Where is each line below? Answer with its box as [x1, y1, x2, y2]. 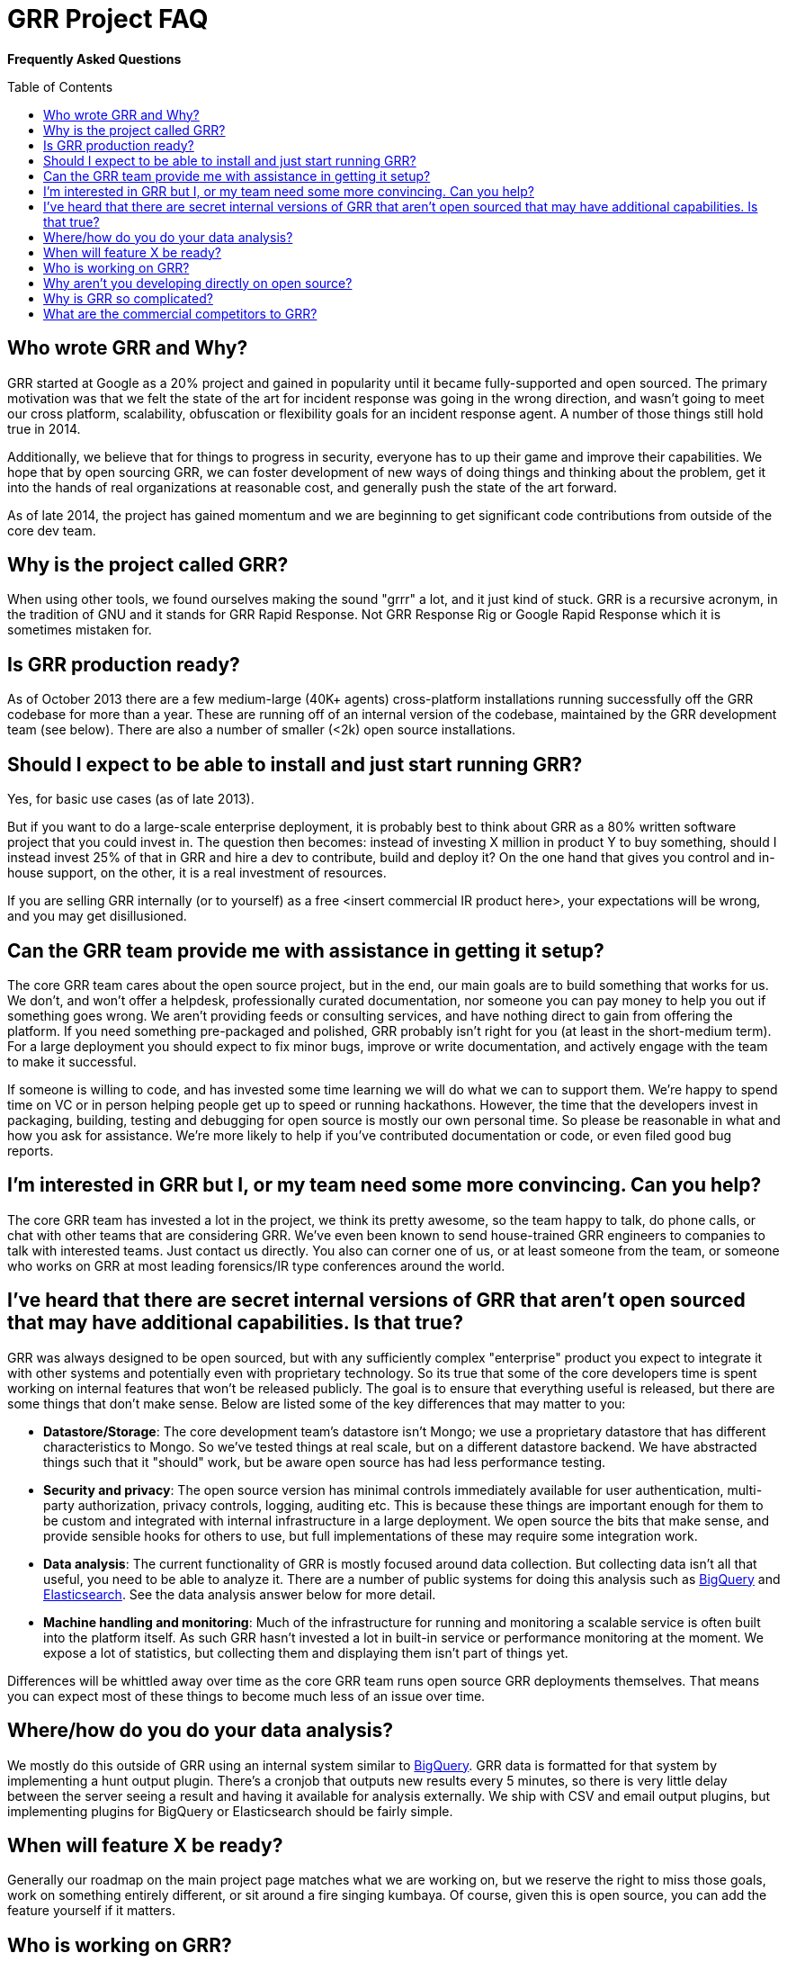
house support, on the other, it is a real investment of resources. [7, 865, 387, 881]
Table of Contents [7, 78, 113, 94]
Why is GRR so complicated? [43, 290, 213, 306]
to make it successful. [7, 1053, 137, 1069]
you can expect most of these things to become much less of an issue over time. [7, 1687, 486, 1704]
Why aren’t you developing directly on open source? [43, 274, 353, 291]
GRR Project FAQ [7, 4, 209, 34]
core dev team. [7, 522, 96, 538]
